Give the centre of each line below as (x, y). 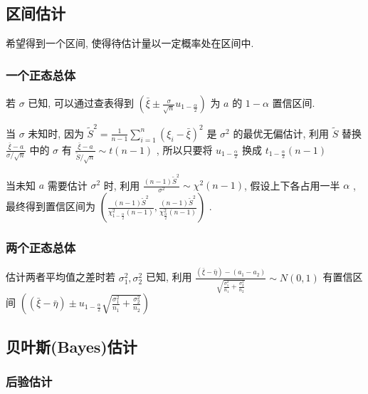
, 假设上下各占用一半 (292, 185)
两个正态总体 (41, 248)
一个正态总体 (41, 74)
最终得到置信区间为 (51, 206)
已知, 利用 (169, 277)
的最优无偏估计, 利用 (281, 133)
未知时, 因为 (56, 133)
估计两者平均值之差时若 (61, 277)
